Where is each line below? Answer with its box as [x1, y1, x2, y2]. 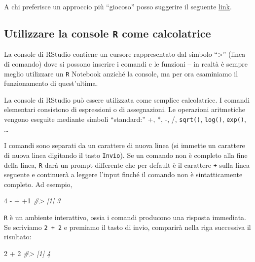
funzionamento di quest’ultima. [4, 78, 98, 88]
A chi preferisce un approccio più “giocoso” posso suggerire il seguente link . [4, 1, 232, 11]
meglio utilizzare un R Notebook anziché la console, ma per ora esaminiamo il [4, 68, 238, 78]
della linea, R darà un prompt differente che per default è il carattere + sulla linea [4, 159, 250, 170]
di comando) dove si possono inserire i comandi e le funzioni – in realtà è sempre [4, 58, 248, 69]
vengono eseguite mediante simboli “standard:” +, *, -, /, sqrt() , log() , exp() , [4, 114, 246, 124]
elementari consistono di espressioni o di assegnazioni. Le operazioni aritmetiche [4, 104, 245, 114]
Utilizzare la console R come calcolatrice [4, 25, 211, 40]
